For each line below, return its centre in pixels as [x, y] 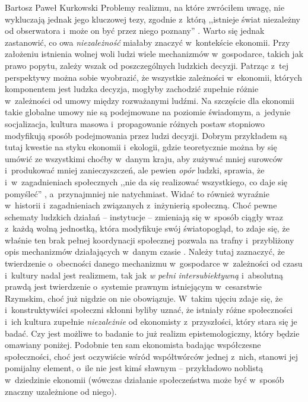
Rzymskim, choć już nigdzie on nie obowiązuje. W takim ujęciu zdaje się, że [144, 298]
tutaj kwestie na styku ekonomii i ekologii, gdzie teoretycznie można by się [141, 147]
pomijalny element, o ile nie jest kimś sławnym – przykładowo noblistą [134, 368]
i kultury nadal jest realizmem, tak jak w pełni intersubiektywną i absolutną [144, 275]
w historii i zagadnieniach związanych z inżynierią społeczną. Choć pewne [141, 205]
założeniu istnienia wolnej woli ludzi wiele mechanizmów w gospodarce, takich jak [154, 54]
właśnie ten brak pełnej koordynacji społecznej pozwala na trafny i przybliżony [150, 240]
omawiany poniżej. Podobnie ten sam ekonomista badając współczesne [133, 345]
